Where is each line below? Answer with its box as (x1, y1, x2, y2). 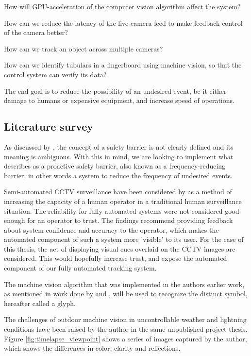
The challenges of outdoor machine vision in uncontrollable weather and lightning (4, 314, 247, 324)
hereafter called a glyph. (4, 298, 76, 308)
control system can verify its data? (4, 69, 107, 79)
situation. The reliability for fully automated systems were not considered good (4, 205, 239, 216)
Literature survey (4, 119, 94, 134)
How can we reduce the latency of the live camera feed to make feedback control (4, 17, 243, 28)
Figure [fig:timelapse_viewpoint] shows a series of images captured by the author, (4, 333, 247, 343)
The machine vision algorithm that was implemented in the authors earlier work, (4, 279, 245, 289)
